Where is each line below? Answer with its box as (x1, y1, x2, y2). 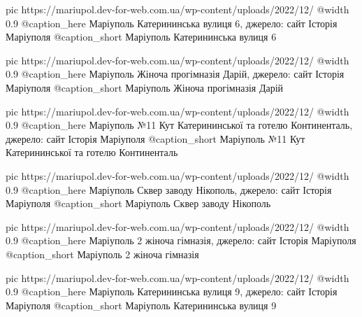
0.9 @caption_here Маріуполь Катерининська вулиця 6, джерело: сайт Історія (6, 15, 338, 30)
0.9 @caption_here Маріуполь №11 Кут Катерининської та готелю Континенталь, (6, 118, 353, 132)
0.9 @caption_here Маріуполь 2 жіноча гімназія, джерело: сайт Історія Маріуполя (6, 233, 356, 248)
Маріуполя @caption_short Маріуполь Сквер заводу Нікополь (6, 196, 271, 211)
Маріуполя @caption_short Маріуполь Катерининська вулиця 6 (6, 29, 277, 44)
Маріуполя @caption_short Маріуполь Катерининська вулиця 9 (6, 297, 277, 312)
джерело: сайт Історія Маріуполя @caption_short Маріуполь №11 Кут (6, 131, 305, 146)
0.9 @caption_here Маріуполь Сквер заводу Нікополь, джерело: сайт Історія (6, 182, 332, 197)
